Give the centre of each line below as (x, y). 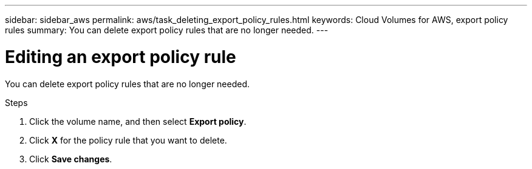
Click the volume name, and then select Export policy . (138, 121)
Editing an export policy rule (121, 57)
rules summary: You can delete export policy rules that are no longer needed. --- (167, 30)
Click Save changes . (71, 159)
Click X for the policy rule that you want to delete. (128, 140)
